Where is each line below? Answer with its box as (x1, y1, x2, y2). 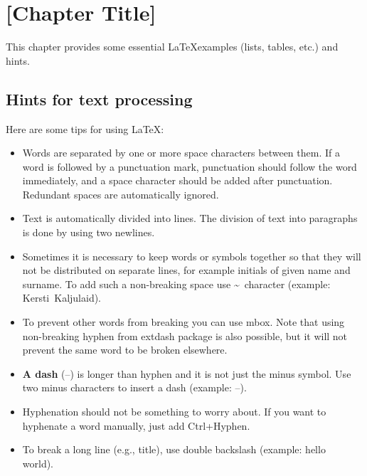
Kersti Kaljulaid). (22, 290, 102, 305)
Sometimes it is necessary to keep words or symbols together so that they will (22, 248, 361, 263)
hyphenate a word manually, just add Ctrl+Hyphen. (22, 418, 250, 433)
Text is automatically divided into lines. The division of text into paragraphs (22, 211, 358, 226)
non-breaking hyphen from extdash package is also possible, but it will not (22, 328, 348, 343)
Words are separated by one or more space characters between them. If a (22, 145, 340, 160)
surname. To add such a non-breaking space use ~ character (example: (22, 276, 331, 291)
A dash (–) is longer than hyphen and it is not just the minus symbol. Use (22, 366, 351, 381)
